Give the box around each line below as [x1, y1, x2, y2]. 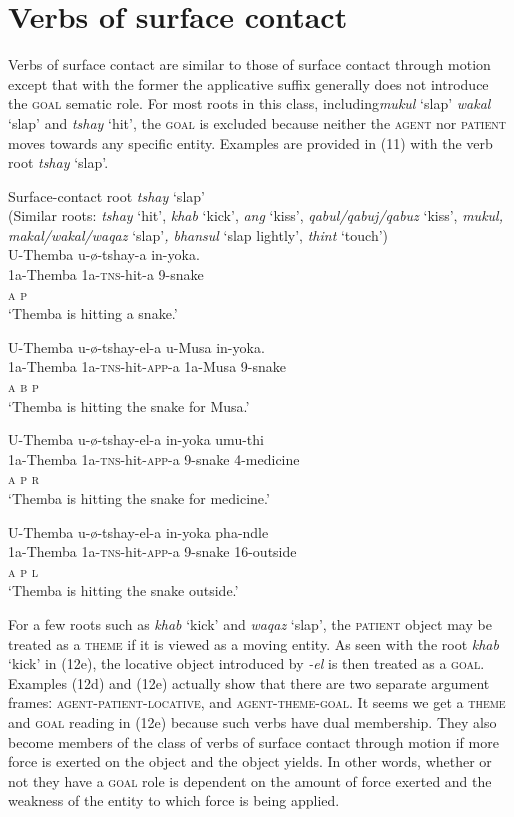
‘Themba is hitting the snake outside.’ [8, 580, 239, 601]
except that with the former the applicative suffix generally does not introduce [8, 73, 489, 94]
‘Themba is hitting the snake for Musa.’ [8, 395, 250, 416]
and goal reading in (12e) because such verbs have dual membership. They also [8, 711, 497, 732]
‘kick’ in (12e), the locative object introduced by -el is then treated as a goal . [8, 653, 485, 674]
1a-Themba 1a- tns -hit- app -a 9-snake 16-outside [8, 541, 297, 562]
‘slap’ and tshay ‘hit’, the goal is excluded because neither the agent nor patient [8, 112, 507, 133]
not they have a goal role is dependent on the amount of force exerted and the [8, 770, 492, 791]
